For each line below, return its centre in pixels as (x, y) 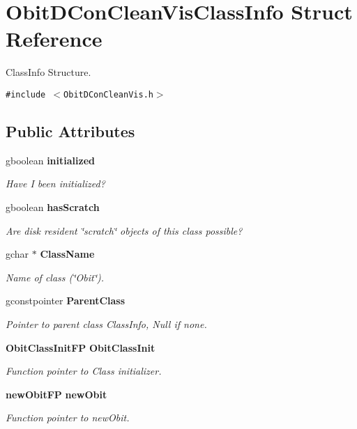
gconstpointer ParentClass (66, 301)
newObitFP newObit (56, 394)
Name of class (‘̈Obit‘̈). (55, 277)
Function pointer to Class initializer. (84, 371)
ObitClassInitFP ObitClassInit (81, 347)
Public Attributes (70, 131)
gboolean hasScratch (53, 206)
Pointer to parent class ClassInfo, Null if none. (106, 323)
